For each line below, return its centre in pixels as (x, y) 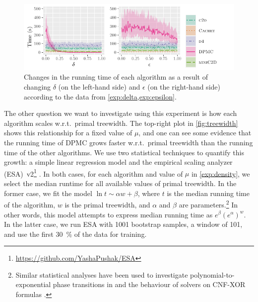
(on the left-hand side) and (99, 87)
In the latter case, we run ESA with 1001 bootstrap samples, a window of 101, (123, 224)
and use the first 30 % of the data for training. (75, 234)
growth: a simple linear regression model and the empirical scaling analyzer (118, 162)
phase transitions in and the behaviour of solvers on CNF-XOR (149, 284)
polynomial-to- (212, 274)
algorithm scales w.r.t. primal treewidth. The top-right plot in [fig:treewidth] (121, 123)
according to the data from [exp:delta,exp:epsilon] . (100, 96)
